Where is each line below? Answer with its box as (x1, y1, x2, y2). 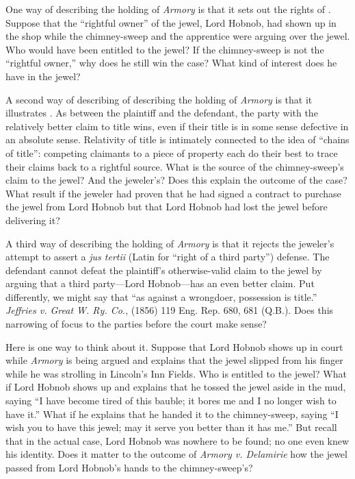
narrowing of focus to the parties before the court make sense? (5, 317, 267, 331)
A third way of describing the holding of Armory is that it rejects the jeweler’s (5, 236, 334, 250)
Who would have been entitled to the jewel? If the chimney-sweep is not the (5, 42, 324, 56)
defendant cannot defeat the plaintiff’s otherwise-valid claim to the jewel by (5, 262, 322, 277)
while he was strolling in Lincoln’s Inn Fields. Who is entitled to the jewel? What (5, 366, 347, 380)
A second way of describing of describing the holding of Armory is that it (5, 92, 313, 106)
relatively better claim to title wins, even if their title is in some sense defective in (5, 119, 349, 133)
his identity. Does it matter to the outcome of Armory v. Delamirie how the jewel (5, 447, 347, 461)
